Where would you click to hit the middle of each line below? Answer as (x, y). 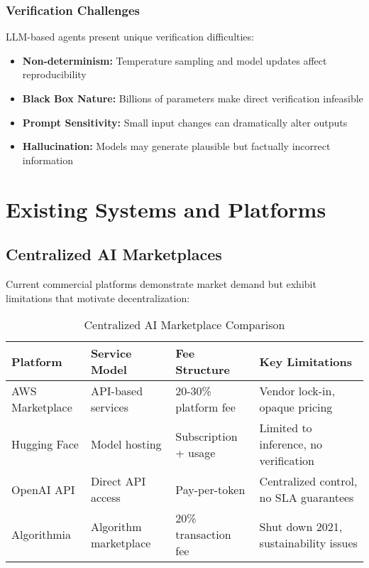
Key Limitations (305, 361)
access (105, 498)
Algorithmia (42, 535)
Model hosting (126, 444)
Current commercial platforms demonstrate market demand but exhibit (161, 283)
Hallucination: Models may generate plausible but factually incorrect (176, 146)
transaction (203, 535)
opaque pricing (296, 407)
